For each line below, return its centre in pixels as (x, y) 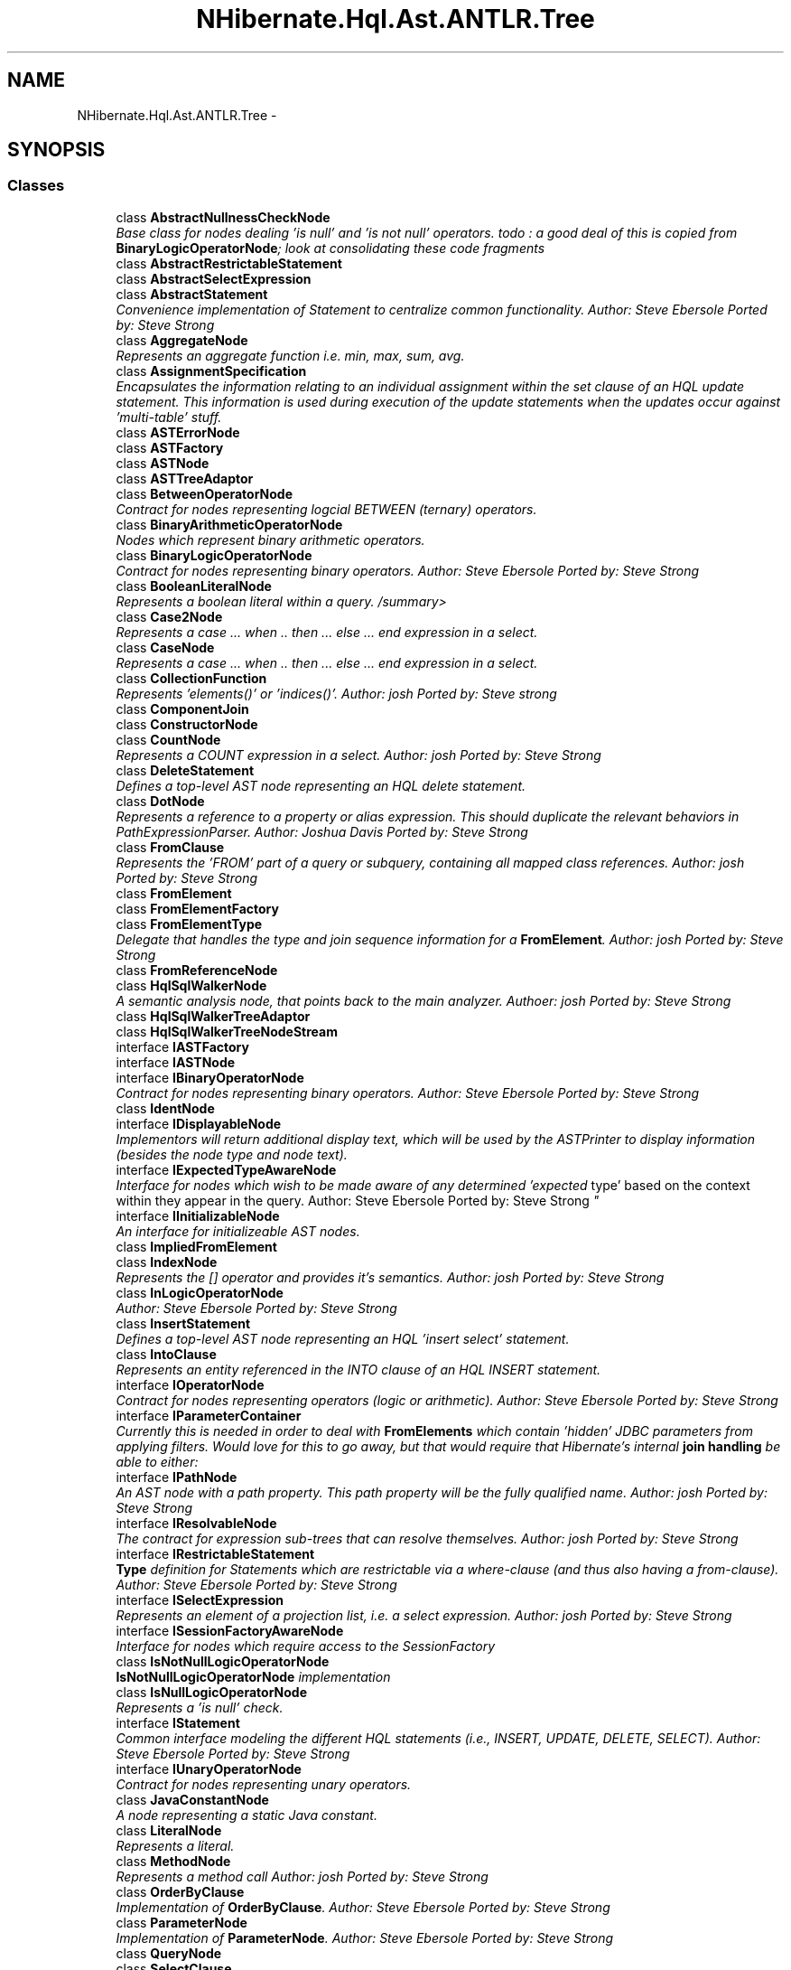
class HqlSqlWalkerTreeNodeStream (227, 1031)
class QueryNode (169, 1953)
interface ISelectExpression (200, 1599)
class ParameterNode (181, 1922)
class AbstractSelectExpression (214, 278)
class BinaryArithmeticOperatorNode (229, 524)
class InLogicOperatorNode (200, 1292)
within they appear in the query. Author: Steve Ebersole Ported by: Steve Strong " (358, 1200)
